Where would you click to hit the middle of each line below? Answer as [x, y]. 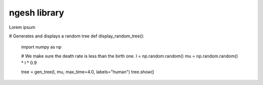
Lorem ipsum [22, 27]
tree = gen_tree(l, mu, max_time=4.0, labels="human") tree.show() [88, 72]
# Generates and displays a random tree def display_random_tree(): [77, 36]
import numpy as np [41, 47]
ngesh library [37, 13]
